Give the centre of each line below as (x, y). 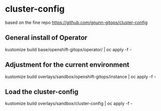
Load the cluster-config (42, 92)
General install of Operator (46, 38)
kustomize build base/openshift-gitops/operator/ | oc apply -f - (68, 49)
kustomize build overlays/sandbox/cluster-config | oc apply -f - (69, 104)
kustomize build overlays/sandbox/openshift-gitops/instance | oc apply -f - (80, 76)
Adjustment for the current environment (67, 65)
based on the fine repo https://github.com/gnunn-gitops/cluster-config (76, 22)
